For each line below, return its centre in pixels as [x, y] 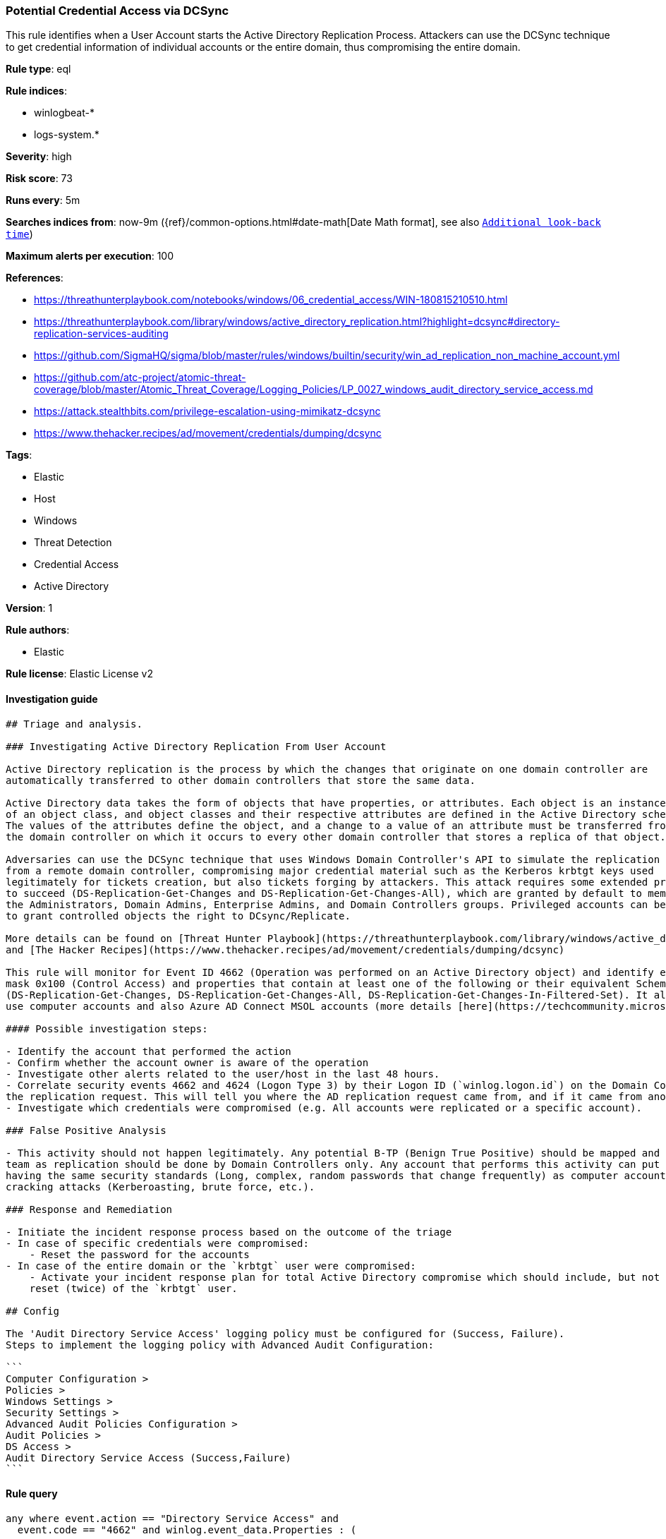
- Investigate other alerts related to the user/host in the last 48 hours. [223, 1074]
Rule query [32, 1494]
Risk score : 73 [39, 179]
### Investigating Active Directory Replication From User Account [196, 746]
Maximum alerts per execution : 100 [90, 256]
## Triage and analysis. [74, 724]
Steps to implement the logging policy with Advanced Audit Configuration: [220, 1345]
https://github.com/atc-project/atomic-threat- [140, 378]
